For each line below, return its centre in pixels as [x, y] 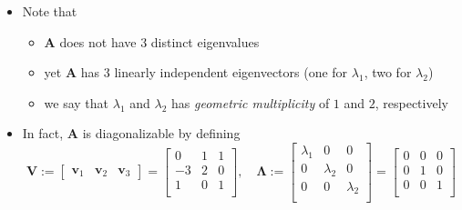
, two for [388, 72]
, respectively [411, 102]
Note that [50, 11]
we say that [77, 102]
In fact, [43, 133]
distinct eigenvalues [205, 41]
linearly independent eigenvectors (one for [231, 72]
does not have [98, 41]
